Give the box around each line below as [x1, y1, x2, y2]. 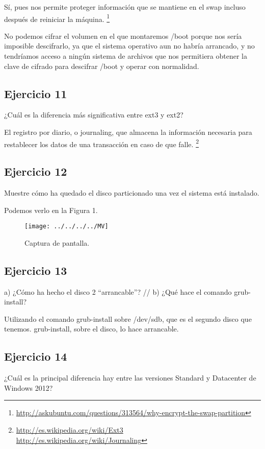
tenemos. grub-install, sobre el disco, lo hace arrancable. [4, 323, 179, 334]
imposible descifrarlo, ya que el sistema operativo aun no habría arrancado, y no [4, 40, 255, 51]
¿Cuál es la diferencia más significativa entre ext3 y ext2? [4, 109, 183, 120]
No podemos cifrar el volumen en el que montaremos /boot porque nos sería [4, 30, 242, 41]
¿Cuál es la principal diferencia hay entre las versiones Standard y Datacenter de [4, 372, 256, 383]
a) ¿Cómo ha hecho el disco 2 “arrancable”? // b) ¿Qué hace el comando [4, 286, 232, 297]
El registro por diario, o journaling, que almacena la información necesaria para [4, 127, 252, 137]
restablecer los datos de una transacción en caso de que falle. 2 [4, 137, 199, 149]
